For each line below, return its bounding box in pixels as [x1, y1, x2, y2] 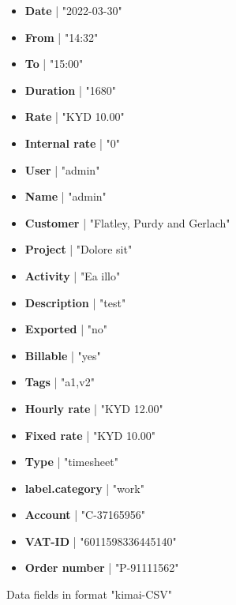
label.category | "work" [24, 479, 144, 496]
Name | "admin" [24, 188, 107, 205]
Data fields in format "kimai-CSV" [6, 586, 172, 603]
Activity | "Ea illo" [24, 267, 121, 284]
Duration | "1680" [24, 81, 116, 98]
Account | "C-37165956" [24, 506, 146, 523]
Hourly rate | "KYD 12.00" [24, 400, 163, 416]
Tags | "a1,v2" [24, 374, 95, 390]
